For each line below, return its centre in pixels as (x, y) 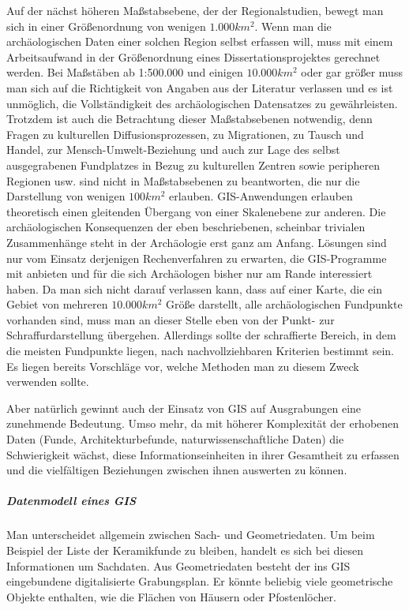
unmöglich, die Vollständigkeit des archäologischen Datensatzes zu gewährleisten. (202, 103)
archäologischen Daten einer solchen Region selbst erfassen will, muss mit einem (200, 41)
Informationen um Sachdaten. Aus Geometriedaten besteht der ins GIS (178, 565)
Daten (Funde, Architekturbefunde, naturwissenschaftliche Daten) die (175, 439)
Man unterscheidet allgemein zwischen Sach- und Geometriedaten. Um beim (191, 535)
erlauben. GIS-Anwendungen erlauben (261, 196)
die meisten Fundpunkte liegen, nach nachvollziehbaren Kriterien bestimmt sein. (200, 351)
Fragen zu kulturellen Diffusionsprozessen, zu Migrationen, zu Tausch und (185, 134)
